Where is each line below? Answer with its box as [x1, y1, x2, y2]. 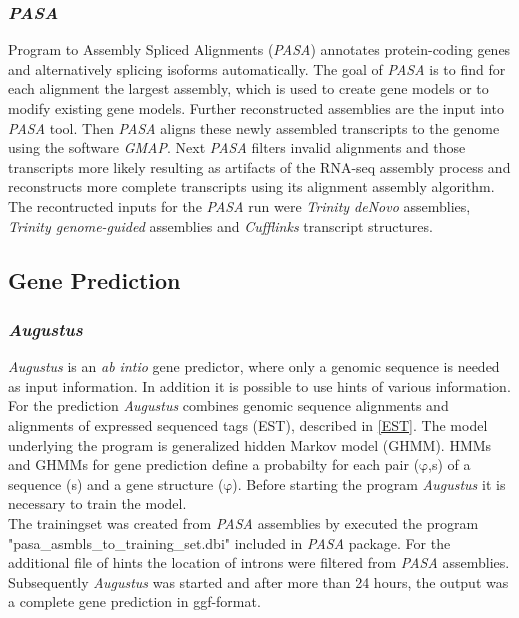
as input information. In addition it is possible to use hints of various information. [8, 375, 511, 396]
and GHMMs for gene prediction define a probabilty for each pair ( [8, 454, 420, 475]
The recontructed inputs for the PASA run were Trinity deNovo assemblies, [8, 195, 471, 216]
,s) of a [428, 454, 471, 475]
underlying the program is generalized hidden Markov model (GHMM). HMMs [8, 434, 492, 455]
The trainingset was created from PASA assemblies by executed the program [8, 512, 479, 533]
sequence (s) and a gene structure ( [8, 473, 224, 494]
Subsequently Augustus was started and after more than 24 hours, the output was [8, 571, 509, 592]
